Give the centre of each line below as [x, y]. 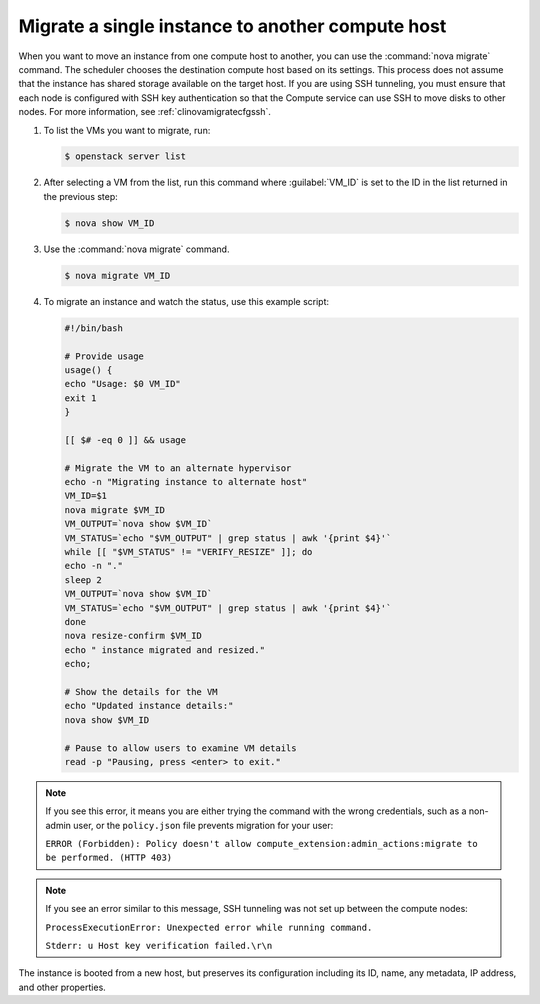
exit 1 [80, 398]
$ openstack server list [125, 156]
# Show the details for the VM [141, 691]
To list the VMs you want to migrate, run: [127, 130]
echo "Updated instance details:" [149, 706]
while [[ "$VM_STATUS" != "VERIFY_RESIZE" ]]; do [188, 552]
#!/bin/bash [94, 328]
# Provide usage [104, 356]
